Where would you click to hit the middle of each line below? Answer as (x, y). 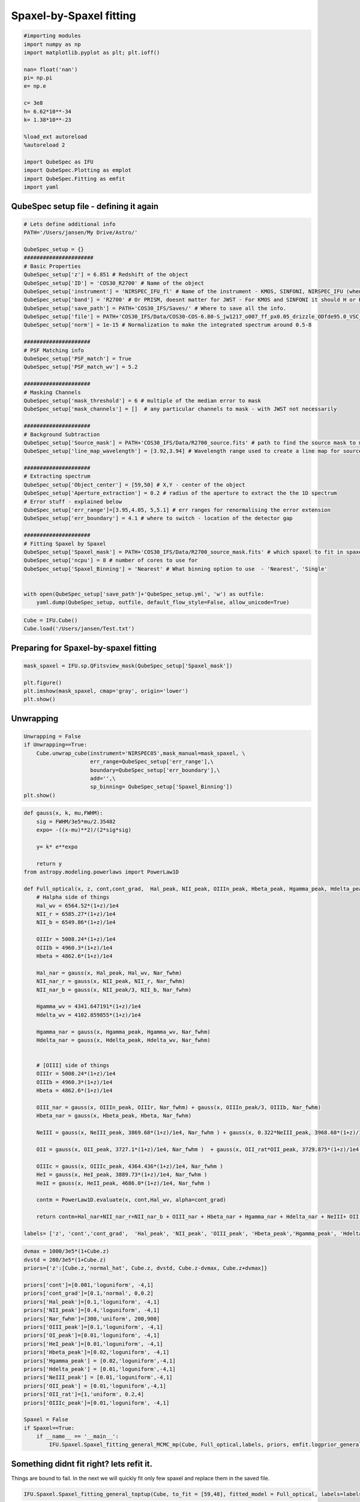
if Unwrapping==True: (55, 745)
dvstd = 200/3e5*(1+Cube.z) (65, 1260)
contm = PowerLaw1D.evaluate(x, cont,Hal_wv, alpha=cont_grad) (131, 1200)
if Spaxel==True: (49, 1428)
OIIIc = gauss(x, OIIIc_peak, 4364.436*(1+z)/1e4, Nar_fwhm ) (130, 1166)
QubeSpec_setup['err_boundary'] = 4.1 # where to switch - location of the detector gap (158, 518)
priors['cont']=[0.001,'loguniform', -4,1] (89, 1285)
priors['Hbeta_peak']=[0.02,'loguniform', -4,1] (97, 1352)
